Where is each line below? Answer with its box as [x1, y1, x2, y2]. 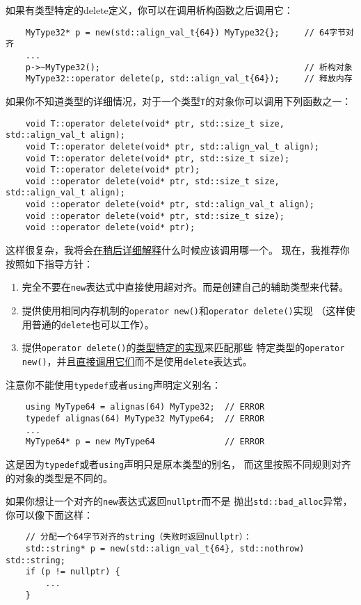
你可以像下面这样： [6, 507, 93, 522]
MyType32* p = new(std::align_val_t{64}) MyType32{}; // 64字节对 [25, 27, 354, 38]
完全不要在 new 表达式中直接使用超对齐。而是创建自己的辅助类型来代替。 [22, 280, 349, 294]
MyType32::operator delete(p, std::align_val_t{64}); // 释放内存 [25, 74, 353, 84]
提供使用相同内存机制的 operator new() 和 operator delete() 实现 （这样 [22, 302, 346, 317]
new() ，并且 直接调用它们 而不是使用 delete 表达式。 [22, 353, 252, 368]
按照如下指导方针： [6, 256, 93, 271]
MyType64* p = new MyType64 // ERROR [25, 437, 265, 447]
